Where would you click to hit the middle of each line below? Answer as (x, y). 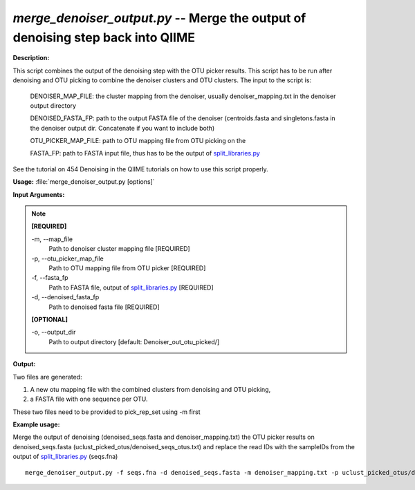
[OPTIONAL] (50, 319)
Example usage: (36, 424)
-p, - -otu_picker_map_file (67, 258)
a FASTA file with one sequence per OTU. (89, 399)
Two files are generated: (47, 377)
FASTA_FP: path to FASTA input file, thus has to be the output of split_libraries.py (145, 153)
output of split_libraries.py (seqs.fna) (65, 457)
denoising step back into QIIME (104, 37)
